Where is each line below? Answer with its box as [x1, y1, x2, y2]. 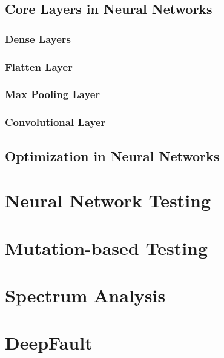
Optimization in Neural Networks [5, 146, 220, 165]
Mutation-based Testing [5, 235, 208, 260]
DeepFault [5, 330, 93, 355]
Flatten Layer [5, 59, 73, 74]
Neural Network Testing [5, 188, 211, 213]
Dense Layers [5, 31, 71, 46]
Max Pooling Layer [5, 87, 100, 102]
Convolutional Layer [5, 114, 106, 130]
